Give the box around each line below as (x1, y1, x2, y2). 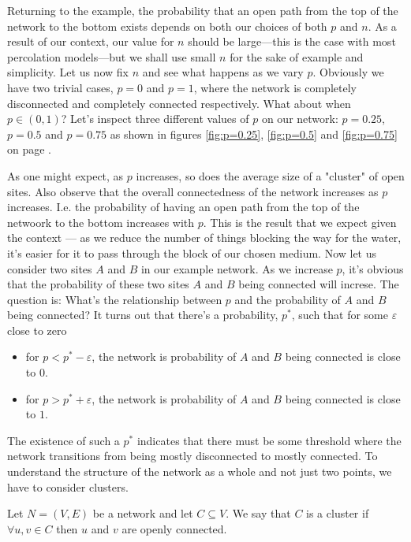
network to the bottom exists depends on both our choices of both (7, 17, 327, 34)
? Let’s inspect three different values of (61, 110, 249, 127)
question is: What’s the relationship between (7, 291, 222, 307)
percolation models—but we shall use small (7, 48, 216, 65)
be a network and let (92, 505, 193, 522)
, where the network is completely (193, 79, 357, 95)
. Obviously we (312, 64, 384, 80)
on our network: (261, 110, 338, 127)
